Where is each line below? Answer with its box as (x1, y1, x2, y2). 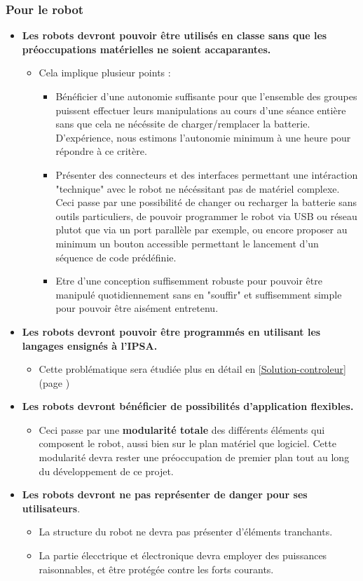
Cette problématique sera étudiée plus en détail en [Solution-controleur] (39, 362, 346, 376)
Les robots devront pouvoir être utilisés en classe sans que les (22, 28, 327, 43)
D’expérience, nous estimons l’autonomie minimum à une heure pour (55, 130, 351, 144)
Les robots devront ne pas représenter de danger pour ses (22, 487, 308, 502)
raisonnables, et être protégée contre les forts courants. (39, 561, 274, 576)
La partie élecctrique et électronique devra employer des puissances (39, 548, 327, 563)
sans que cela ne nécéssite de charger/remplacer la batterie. (55, 116, 310, 131)
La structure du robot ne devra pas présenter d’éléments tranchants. (39, 524, 333, 539)
